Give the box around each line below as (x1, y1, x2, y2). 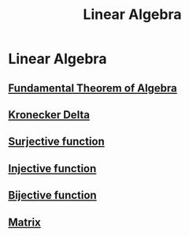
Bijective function (8, 189, 97, 202)
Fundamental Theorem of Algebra (8, 81, 177, 95)
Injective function (8, 162, 97, 175)
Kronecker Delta (8, 108, 91, 122)
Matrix (8, 215, 41, 229)
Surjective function (8, 135, 105, 148)
